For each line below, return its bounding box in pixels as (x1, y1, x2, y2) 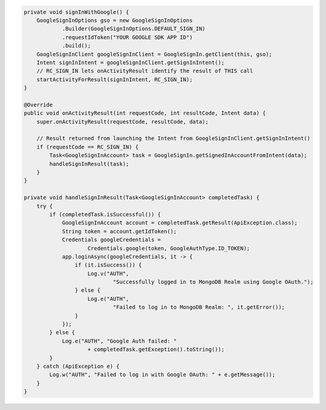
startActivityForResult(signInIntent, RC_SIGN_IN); (36, 76, 193, 83)
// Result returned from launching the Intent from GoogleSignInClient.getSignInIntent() (36, 135, 311, 142)
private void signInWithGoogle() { (24, 8, 129, 15)
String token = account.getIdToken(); (62, 228, 177, 235)
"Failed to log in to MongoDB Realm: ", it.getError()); (112, 304, 285, 311)
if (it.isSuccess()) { (74, 262, 142, 268)
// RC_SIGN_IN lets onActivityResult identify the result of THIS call (36, 68, 254, 75)
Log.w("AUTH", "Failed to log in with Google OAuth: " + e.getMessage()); (49, 371, 276, 378)
